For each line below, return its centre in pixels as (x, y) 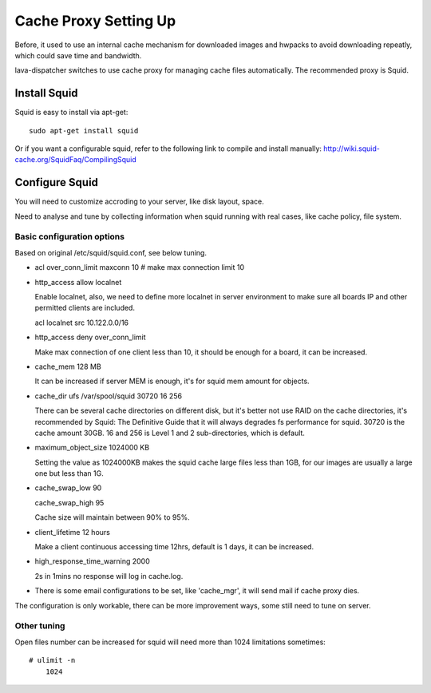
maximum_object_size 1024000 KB (92, 448)
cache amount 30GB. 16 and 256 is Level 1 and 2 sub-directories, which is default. (170, 433)
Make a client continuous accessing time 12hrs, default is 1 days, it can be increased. (174, 547)
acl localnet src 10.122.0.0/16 (82, 323)
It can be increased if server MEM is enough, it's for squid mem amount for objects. (172, 381)
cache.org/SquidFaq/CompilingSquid (76, 160)
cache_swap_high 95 (69, 502)
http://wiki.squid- (352, 148)
